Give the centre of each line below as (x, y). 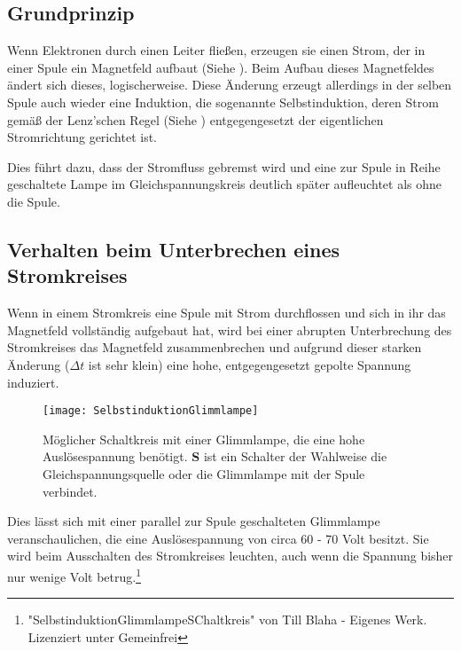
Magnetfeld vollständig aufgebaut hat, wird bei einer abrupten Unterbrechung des (230, 329)
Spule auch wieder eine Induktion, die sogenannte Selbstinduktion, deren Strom (223, 102)
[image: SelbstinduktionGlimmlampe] (151, 411)
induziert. (33, 382)
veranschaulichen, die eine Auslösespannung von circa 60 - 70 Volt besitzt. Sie (218, 538)
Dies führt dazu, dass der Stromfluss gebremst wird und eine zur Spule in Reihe (224, 166)
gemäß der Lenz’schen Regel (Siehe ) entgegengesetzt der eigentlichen (195, 119)
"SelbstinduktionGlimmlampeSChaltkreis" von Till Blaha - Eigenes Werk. (227, 620)
